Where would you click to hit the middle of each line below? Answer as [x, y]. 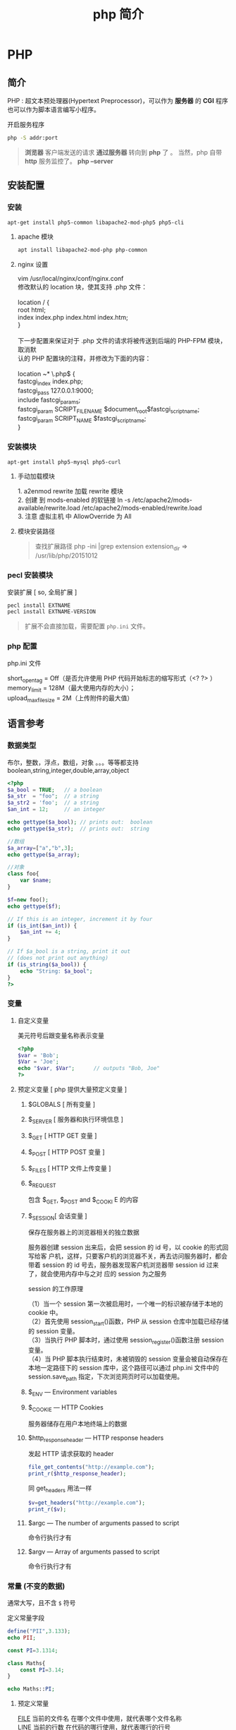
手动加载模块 [36, 476]
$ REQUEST [42, 1184]
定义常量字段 [26, 1618]
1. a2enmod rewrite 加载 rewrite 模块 [70, 491]
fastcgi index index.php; [50, 382]
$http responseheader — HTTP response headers [96, 1438]
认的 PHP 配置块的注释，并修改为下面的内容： [84, 359]
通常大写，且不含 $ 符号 [42, 1603]
